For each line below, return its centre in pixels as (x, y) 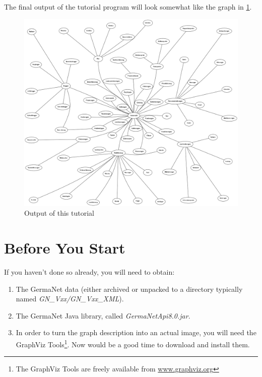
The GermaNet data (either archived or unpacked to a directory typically (129, 289)
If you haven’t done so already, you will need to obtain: (89, 271)
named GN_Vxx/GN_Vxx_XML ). (70, 299)
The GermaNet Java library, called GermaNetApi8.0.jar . (103, 315)
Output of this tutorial (59, 213)
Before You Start (65, 247)
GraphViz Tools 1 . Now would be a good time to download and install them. (133, 343)
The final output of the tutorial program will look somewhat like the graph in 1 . (128, 7)
